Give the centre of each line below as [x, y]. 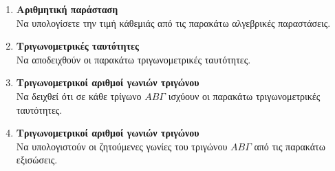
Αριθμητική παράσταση [67, 9]
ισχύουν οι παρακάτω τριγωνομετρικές [244, 95]
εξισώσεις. [37, 160]
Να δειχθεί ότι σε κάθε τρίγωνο [79, 95]
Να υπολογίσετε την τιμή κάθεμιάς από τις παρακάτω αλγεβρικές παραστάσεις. [173, 22]
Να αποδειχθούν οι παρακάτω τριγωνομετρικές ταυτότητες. [133, 59]
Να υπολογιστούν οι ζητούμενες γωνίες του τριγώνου [122, 146]
